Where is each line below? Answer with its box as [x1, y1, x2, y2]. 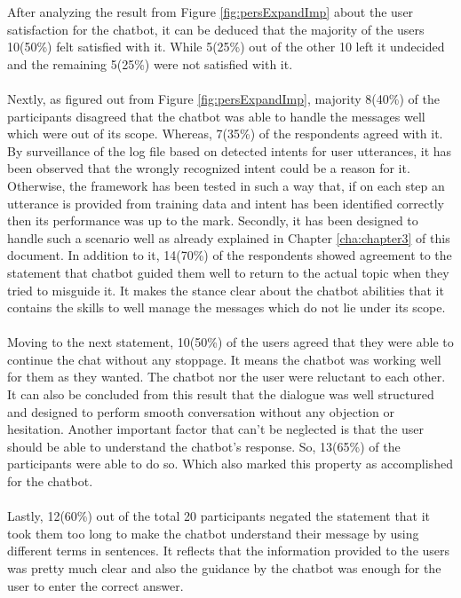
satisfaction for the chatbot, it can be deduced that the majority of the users [7, 20, 425, 38]
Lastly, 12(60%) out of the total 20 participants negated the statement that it [7, 507, 431, 525]
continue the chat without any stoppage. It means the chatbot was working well [7, 350, 441, 368]
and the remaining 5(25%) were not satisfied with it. [7, 54, 293, 73]
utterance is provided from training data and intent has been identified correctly [7, 193, 444, 212]
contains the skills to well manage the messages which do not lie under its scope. [7, 298, 446, 317]
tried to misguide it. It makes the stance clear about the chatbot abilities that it [7, 280, 444, 299]
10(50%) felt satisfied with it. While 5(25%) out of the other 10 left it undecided [7, 37, 445, 56]
